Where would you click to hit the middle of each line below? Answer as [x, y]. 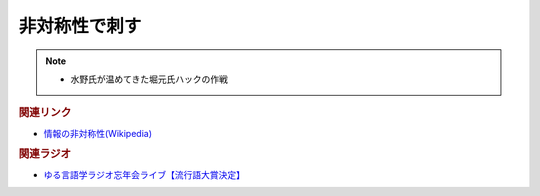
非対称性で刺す [80, 26]
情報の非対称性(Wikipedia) [98, 133]
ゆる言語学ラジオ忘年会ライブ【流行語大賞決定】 [144, 174]
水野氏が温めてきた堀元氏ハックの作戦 [149, 79]
